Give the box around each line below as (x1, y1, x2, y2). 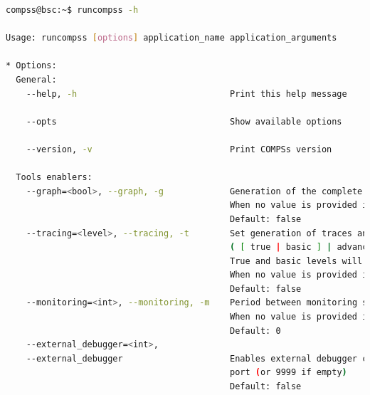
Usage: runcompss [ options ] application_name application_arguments (6, 33, 337, 43)
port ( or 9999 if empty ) (230, 367, 347, 378)
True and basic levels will (230, 256, 363, 266)
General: (16, 74, 57, 85)
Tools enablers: (16, 172, 92, 183)
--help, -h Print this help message (26, 88, 347, 99)
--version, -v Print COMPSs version (26, 144, 332, 154)
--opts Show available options (26, 116, 342, 127)
